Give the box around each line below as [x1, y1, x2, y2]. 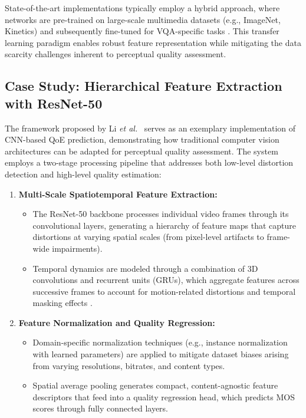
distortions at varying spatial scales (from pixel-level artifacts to [32, 231, 264, 243]
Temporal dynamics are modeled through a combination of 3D [32, 262, 258, 274]
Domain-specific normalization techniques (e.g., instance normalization [32, 336, 288, 348]
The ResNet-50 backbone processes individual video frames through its [32, 208, 289, 220]
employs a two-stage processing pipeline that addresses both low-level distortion [5, 156, 294, 169]
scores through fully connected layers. [32, 402, 168, 414]
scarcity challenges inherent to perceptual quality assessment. [5, 48, 226, 60]
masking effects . [32, 297, 93, 309]
